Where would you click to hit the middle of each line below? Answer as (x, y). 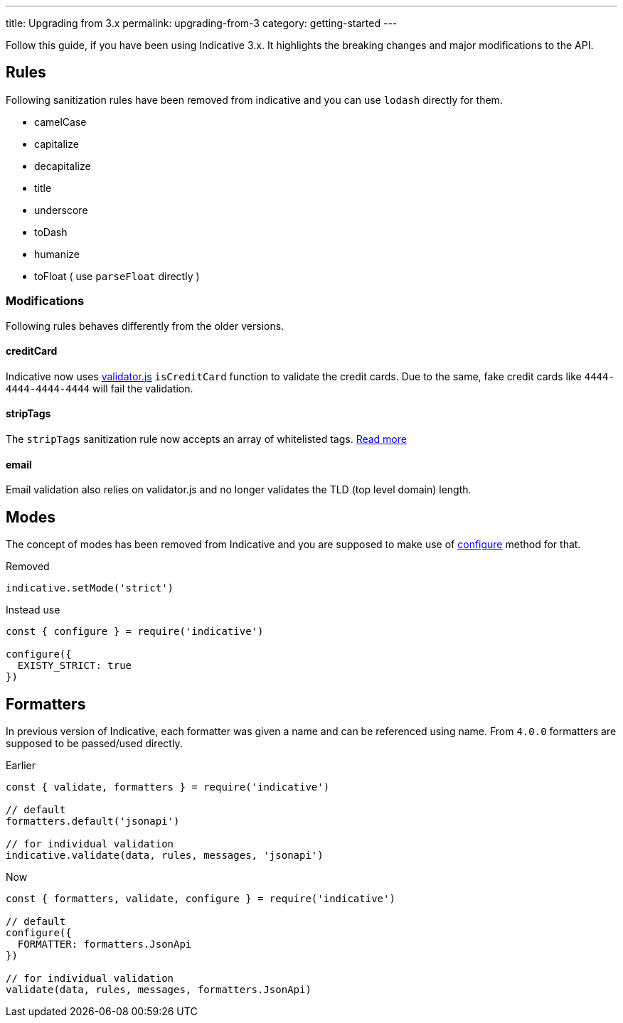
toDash (51, 232)
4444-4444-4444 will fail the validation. (100, 388)
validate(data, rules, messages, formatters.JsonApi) (159, 989)
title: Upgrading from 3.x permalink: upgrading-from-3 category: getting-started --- (202, 23)
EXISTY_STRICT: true (75, 666)
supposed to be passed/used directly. (94, 743)
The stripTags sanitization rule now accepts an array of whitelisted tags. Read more (206, 439)
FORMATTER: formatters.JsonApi (105, 944)
